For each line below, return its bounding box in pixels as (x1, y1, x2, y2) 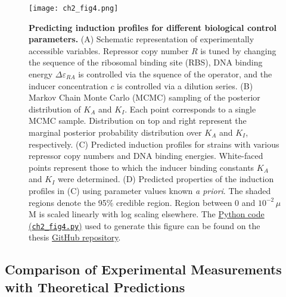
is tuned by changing (200, 44, 276, 57)
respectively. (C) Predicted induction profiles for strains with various (29, 137, 279, 150)
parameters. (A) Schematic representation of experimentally (29, 33, 254, 45)
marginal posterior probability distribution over (29, 126, 202, 138)
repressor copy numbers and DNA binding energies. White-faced (29, 149, 263, 162)
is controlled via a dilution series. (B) (117, 79, 253, 92)
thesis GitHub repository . (29, 231, 121, 243)
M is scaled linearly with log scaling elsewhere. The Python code (29, 208, 265, 220)
